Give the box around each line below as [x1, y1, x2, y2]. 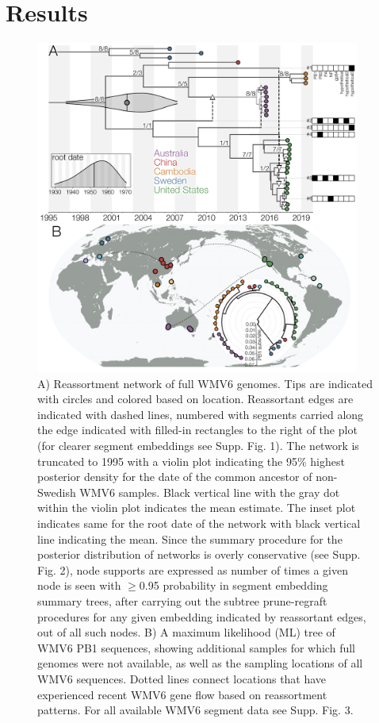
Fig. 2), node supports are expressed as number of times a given [37, 561, 349, 578]
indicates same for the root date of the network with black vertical [37, 515, 361, 532]
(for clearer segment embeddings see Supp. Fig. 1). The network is [37, 437, 359, 454]
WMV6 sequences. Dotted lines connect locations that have [37, 670, 327, 686]
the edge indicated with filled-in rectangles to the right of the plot [37, 421, 358, 438]
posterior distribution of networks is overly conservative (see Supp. [37, 546, 361, 563]
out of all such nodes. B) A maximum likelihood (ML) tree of [37, 624, 335, 640]
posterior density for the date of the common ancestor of [37, 468, 312, 485]
